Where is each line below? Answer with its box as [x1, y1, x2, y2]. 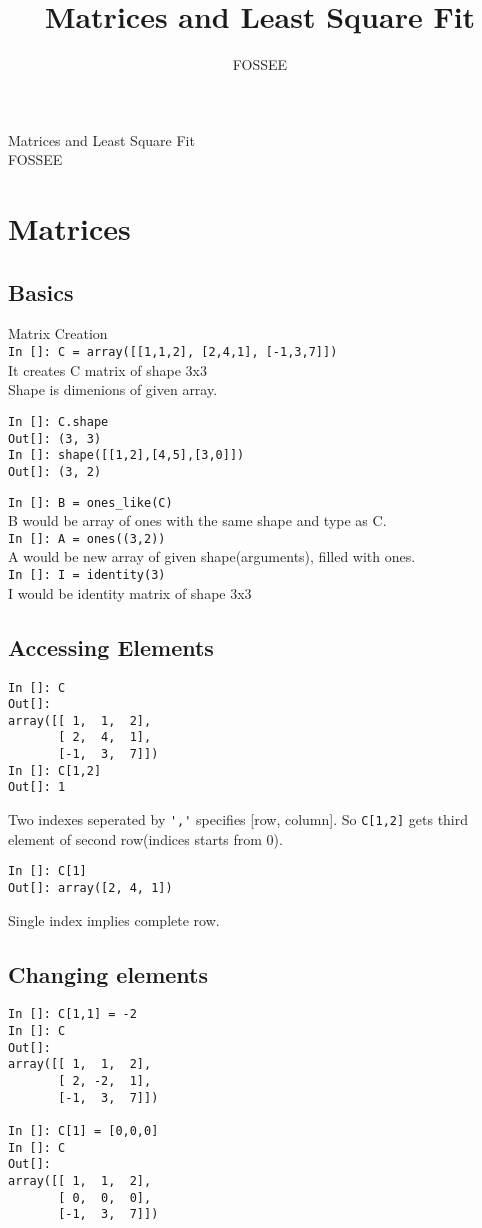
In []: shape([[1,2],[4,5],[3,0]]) [8, 448, 245, 463]
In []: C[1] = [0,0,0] [8, 1124, 159, 1139]
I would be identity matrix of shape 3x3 [8, 582, 252, 603]
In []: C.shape [8, 414, 109, 429]
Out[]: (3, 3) [8, 431, 102, 446]
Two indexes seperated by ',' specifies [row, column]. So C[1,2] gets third [8, 809, 469, 830]
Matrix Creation [8, 323, 108, 344]
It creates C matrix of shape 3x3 [8, 359, 207, 380]
